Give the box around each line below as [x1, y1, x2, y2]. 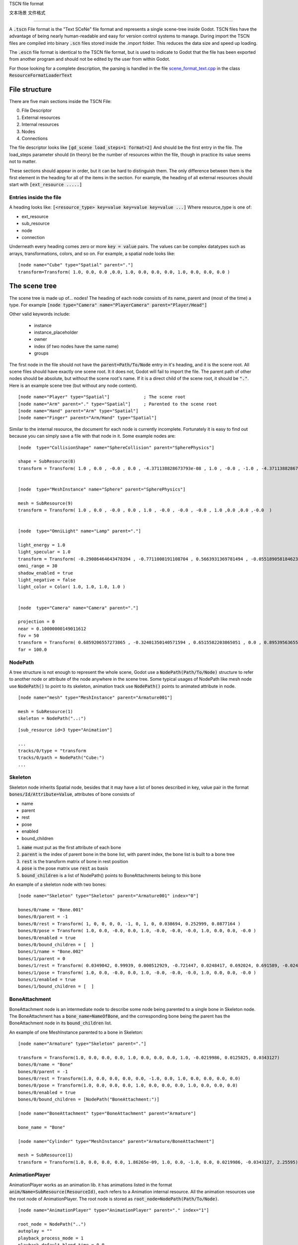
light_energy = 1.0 [18, 542, 66, 548]
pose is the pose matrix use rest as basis [21, 866, 109, 871]
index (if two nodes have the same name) [34, 343, 119, 349]
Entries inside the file [9, 194, 62, 201]
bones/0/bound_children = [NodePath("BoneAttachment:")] [18, 1097, 160, 1103]
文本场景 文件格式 [9, 10, 46, 16]
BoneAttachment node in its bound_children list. [9, 1020, 112, 1026]
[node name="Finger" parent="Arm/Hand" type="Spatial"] [18, 415, 157, 421]
